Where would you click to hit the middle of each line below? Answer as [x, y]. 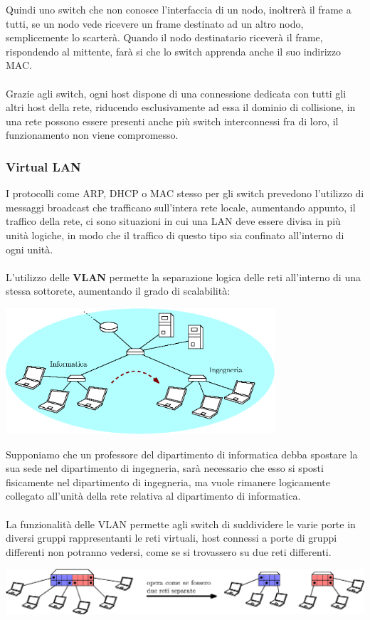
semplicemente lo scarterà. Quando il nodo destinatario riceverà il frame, [164, 37]
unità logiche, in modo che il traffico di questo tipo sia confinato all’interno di [175, 235]
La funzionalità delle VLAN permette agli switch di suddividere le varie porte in [181, 524]
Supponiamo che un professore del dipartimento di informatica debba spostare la [182, 454]
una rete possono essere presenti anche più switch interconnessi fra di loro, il [172, 121]
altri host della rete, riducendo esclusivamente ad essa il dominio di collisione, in [181, 107]
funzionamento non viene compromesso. [92, 135]
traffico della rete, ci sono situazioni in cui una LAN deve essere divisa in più [173, 221]
